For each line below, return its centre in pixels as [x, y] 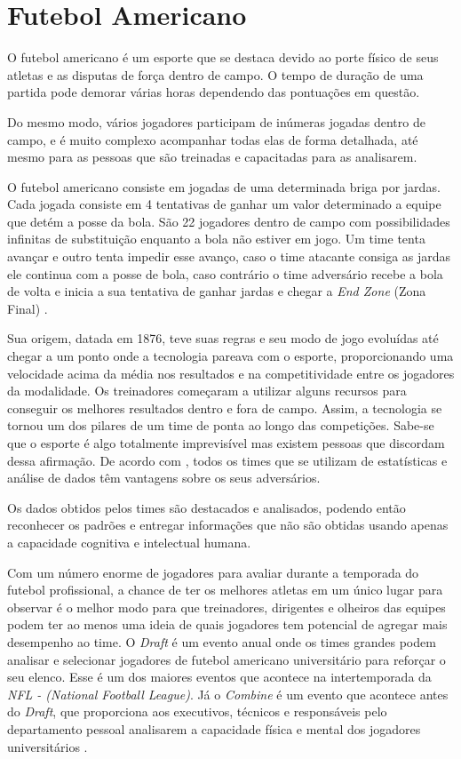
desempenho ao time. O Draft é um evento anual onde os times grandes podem [222, 641]
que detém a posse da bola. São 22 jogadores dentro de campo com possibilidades [229, 221]
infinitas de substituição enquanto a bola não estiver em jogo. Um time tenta [216, 239]
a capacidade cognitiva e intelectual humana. [129, 542]
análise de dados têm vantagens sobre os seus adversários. [164, 478]
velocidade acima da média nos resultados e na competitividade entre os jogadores [231, 373]
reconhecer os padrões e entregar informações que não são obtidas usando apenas [228, 525]
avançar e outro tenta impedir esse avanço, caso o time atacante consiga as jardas [229, 256]
